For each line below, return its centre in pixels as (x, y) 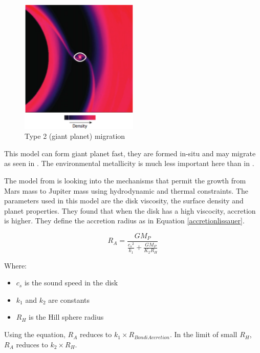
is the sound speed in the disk (71, 283)
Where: (15, 265)
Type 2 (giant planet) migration (75, 136)
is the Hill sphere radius (66, 317)
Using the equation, (35, 334)
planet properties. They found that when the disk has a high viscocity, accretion (130, 210)
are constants (69, 299)
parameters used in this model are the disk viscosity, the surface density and (124, 201)
